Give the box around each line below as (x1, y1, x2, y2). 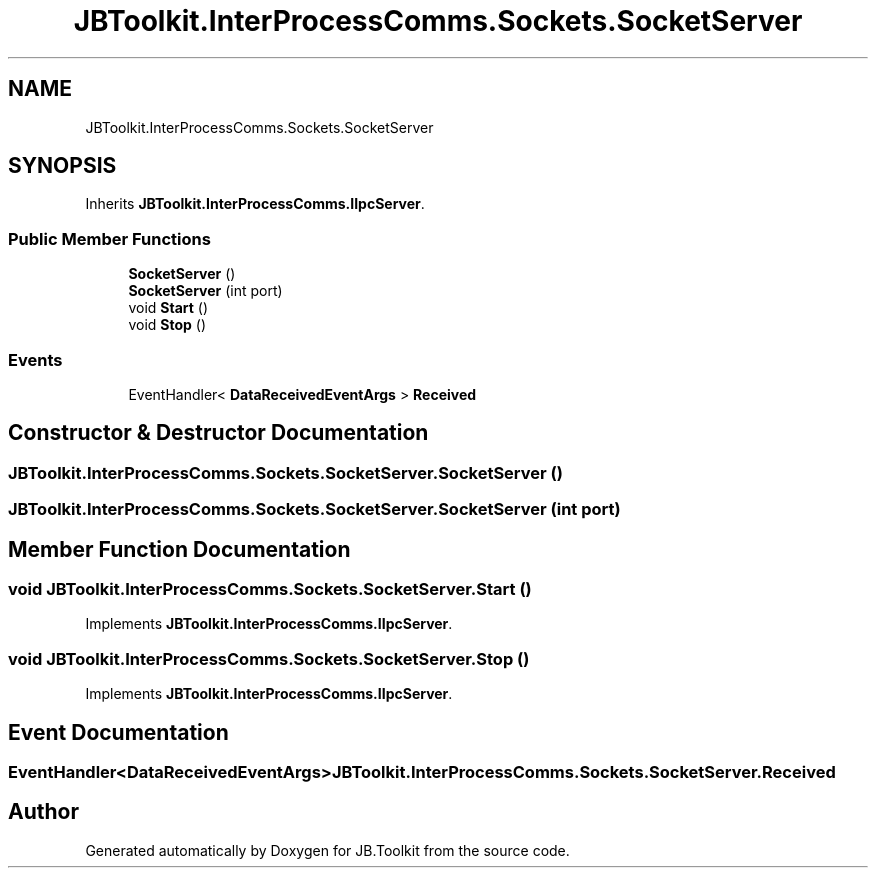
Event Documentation (8, 719, 229, 745)
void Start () (128, 299, 209, 317)
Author (8, 799, 79, 825)
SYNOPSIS (8, 153, 117, 179)
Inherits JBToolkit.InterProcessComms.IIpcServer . (85, 195, 425, 213)
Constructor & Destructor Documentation (8, 420, 429, 446)
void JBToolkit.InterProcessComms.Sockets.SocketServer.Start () (8, 579, 532, 599)
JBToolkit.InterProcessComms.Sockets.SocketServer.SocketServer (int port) (8, 499, 621, 520)
